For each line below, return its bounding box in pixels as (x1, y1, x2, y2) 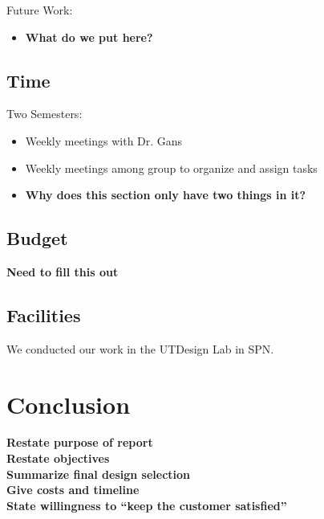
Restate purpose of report (6, 434, 153, 451)
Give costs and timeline (6, 481, 140, 498)
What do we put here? (25, 28, 153, 45)
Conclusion (6, 387, 131, 420)
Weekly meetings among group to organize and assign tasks (25, 159, 318, 176)
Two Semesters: (6, 105, 83, 122)
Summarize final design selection (6, 465, 191, 482)
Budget (6, 226, 68, 251)
